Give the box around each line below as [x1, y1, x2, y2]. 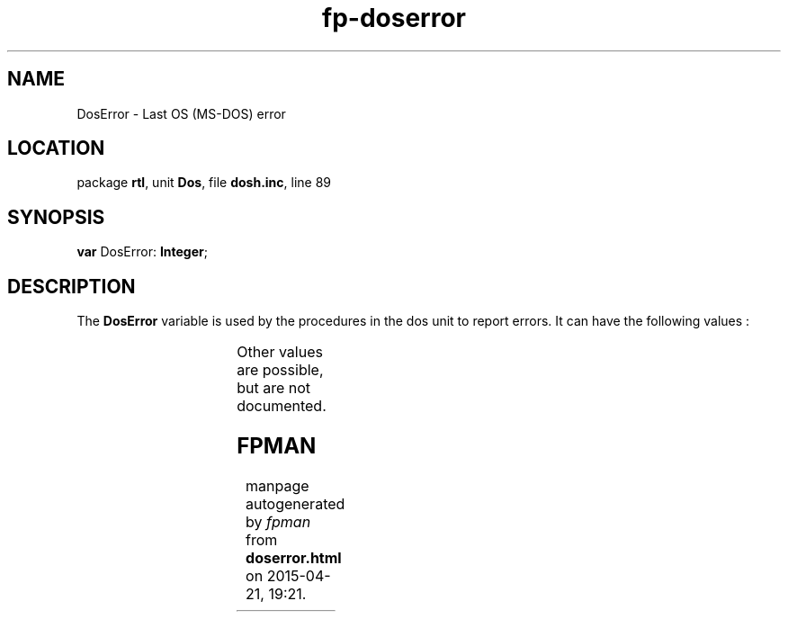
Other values [237, 343, 323, 362]
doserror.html [246, 548, 342, 567]
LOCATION [7, 137, 105, 160]
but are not [237, 379, 310, 398]
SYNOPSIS [7, 205, 105, 229]
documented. [237, 397, 327, 416]
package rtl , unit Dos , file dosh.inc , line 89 [76, 175, 332, 191]
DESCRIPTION [7, 274, 136, 298]
